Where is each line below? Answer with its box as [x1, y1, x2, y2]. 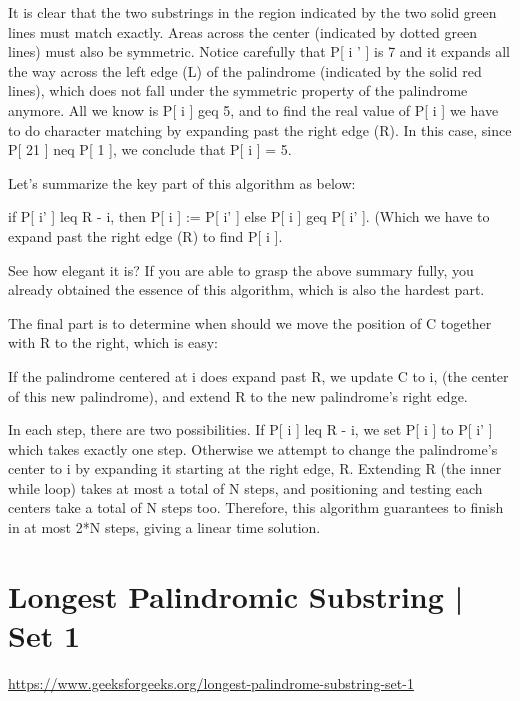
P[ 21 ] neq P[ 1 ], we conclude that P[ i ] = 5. [8, 139, 292, 160]
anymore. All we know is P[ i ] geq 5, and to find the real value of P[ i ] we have [8, 99, 499, 120]
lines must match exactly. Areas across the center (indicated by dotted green [8, 21, 478, 42]
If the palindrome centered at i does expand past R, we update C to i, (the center [8, 365, 509, 386]
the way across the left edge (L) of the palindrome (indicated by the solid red [8, 60, 482, 81]
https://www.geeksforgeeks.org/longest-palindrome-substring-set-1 [8, 672, 414, 693]
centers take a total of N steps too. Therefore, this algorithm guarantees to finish [8, 497, 504, 518]
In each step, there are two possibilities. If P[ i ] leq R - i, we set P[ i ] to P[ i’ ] [8, 419, 493, 440]
